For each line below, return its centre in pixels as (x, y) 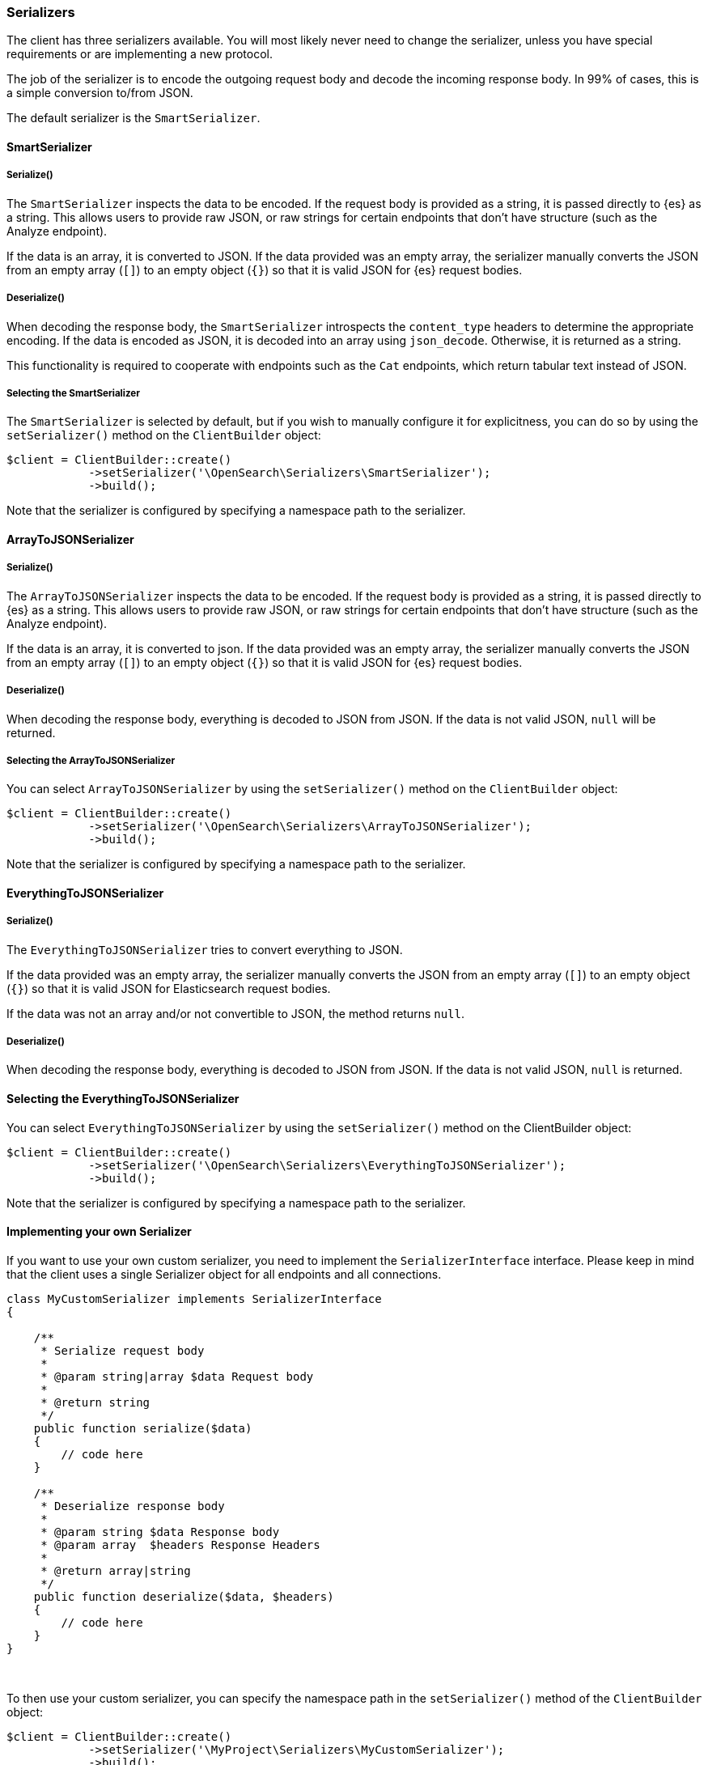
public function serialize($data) (143, 1428)
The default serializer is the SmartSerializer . (134, 118)
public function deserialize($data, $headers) (184, 1596)
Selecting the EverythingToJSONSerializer (123, 1099)
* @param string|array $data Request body (177, 1376)
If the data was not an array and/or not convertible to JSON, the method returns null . (236, 1013)
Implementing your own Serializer (99, 1232)
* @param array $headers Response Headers (180, 1544)
